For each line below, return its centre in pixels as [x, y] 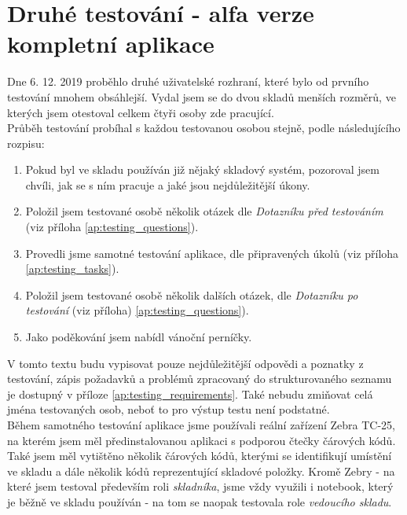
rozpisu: [26, 143]
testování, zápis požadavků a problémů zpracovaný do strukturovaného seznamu [200, 379]
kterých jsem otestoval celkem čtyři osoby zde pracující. [141, 112]
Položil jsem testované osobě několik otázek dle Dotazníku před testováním [204, 211]
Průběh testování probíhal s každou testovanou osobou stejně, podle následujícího [204, 128]
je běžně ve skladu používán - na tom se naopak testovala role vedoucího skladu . [200, 501]
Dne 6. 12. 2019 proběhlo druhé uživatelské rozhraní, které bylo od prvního [188, 81]
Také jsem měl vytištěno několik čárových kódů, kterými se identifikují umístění [200, 456]
